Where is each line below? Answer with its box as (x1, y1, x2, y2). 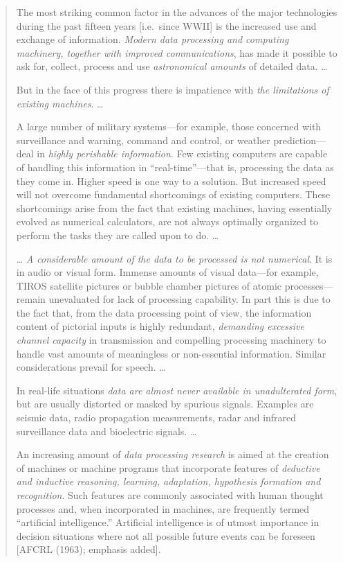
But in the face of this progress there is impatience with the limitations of (16, 82, 329, 96)
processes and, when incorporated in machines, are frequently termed (16, 501, 310, 516)
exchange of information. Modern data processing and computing (16, 32, 289, 46)
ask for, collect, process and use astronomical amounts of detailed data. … (16, 59, 328, 73)
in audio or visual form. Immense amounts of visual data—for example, (16, 265, 319, 279)
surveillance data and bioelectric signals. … (16, 423, 197, 438)
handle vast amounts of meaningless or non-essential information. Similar (16, 346, 326, 360)
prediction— (273, 132, 326, 147)
